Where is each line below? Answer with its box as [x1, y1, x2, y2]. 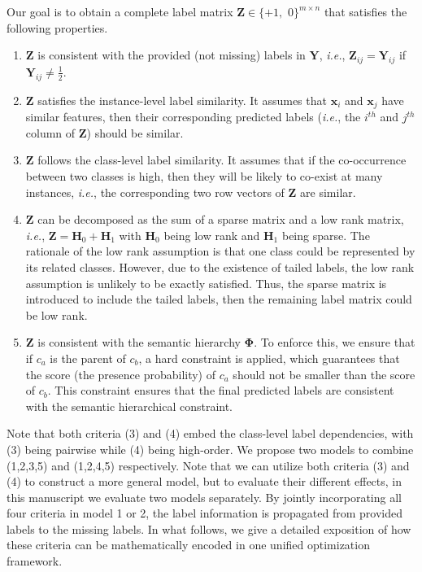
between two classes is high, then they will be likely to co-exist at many [25, 168, 383, 185]
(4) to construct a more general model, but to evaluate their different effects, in [7, 473, 402, 490]
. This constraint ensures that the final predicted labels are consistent [47, 382, 394, 399]
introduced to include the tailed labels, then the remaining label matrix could [25, 290, 412, 308]
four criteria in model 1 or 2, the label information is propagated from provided [7, 504, 402, 522]
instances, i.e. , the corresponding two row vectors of [25, 183, 285, 200]
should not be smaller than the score [233, 365, 415, 382]
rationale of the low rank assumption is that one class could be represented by [25, 242, 415, 260]
